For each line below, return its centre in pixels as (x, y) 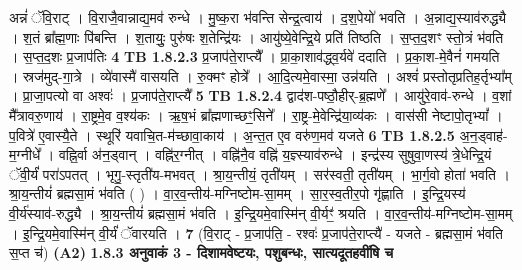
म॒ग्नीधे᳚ (25, 154)
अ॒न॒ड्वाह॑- (483, 134)
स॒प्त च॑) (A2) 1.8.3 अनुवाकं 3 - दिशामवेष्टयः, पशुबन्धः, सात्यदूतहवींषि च (201, 252)
